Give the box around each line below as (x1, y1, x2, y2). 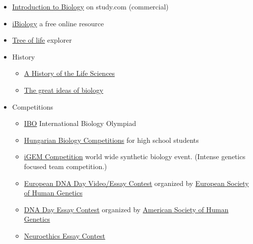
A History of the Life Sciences (24, 68, 115, 78)
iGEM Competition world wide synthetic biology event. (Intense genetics (24, 151, 246, 162)
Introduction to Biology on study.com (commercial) (12, 1, 169, 11)
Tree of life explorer (12, 35, 72, 45)
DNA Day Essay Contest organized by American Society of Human (24, 204, 229, 214)
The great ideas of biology (24, 84, 104, 95)
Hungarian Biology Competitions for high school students (24, 134, 199, 145)
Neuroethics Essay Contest (24, 230, 106, 241)
